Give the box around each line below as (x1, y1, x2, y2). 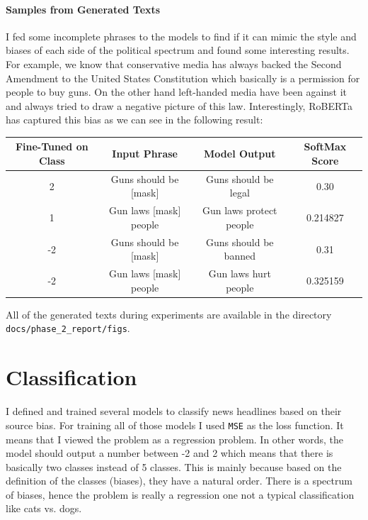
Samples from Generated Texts (6, 1, 161, 16)
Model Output (204, 146, 276, 161)
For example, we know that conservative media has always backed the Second (6, 56, 342, 71)
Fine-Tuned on (15, 139, 88, 154)
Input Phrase (112, 146, 178, 161)
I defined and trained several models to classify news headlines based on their (6, 404, 342, 419)
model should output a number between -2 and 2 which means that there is (6, 446, 333, 460)
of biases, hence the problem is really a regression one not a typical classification (6, 487, 355, 502)
